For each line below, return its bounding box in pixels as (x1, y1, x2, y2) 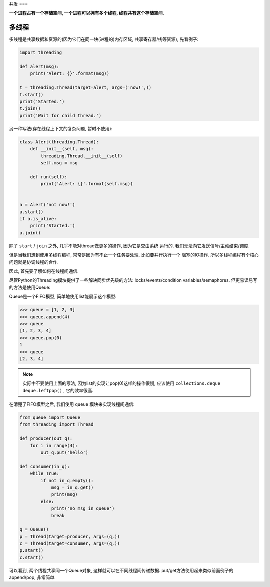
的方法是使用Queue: (9, 284, 51, 290)
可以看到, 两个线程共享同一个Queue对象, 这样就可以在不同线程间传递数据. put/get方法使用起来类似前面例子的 (9, 567, 234, 573)
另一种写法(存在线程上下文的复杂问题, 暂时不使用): (9, 125, 113, 131)
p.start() (19, 548, 44, 553)
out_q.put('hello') (40, 449, 88, 455)
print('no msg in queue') (51, 506, 115, 511)
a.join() (19, 230, 41, 235)
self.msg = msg (40, 160, 78, 165)
